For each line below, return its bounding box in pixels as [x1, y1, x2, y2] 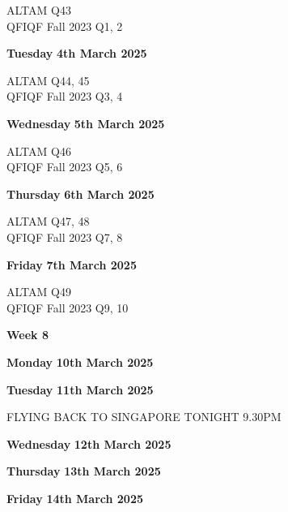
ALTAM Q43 [6, 2, 71, 18]
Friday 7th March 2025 [6, 256, 137, 273]
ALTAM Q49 [6, 283, 71, 300]
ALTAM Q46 [6, 142, 71, 159]
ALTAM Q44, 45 [6, 71, 90, 88]
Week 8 [6, 326, 49, 343]
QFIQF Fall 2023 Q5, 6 [6, 158, 123, 175]
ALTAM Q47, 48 [6, 213, 90, 230]
